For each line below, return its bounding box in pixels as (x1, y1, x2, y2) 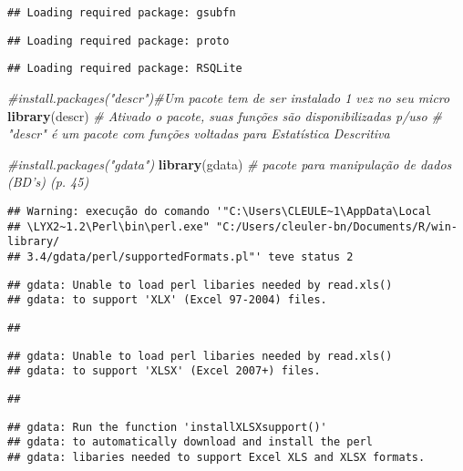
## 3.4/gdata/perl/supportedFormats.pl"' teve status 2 (7, 250, 354, 263)
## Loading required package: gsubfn (7, 6, 236, 19)
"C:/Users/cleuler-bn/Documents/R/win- (216, 220, 458, 233)
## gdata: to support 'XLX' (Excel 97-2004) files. (7, 293, 327, 307)
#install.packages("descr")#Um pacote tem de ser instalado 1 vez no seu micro (7, 87, 450, 107)
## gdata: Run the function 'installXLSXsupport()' (7, 420, 327, 434)
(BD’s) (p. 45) (7, 172, 89, 191)
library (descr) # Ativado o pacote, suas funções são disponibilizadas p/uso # (7, 106, 442, 125)
